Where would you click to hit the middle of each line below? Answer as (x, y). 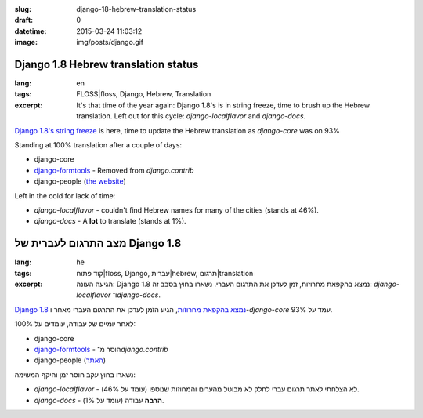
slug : (23, 9)
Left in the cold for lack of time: (65, 195)
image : (26, 42)
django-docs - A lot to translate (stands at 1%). (110, 221)
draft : (24, 20)
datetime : (31, 31)
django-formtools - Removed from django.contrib (114, 170)
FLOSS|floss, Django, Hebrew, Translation (144, 94)
